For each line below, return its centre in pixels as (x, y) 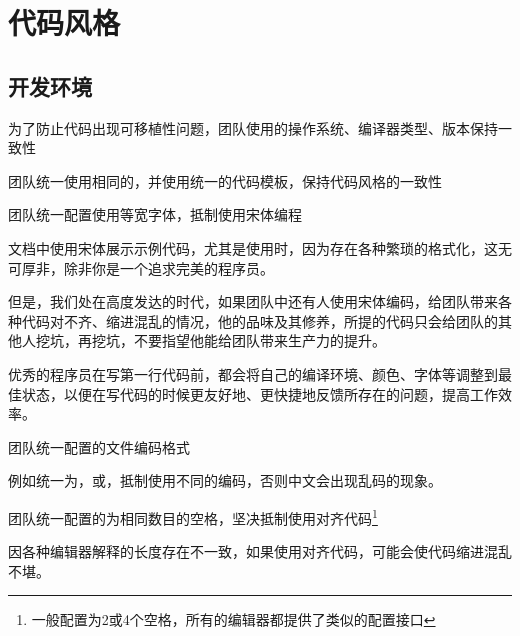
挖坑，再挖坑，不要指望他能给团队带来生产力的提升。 (210, 340)
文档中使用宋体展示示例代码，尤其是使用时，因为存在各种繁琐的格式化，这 (253, 247)
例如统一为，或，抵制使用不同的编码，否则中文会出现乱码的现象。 (225, 480)
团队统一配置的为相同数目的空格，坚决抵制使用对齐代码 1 (193, 516)
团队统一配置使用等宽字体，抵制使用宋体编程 (155, 214)
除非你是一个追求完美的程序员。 (168, 267)
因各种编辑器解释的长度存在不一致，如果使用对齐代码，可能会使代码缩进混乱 (260, 551)
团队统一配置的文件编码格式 (99, 446)
